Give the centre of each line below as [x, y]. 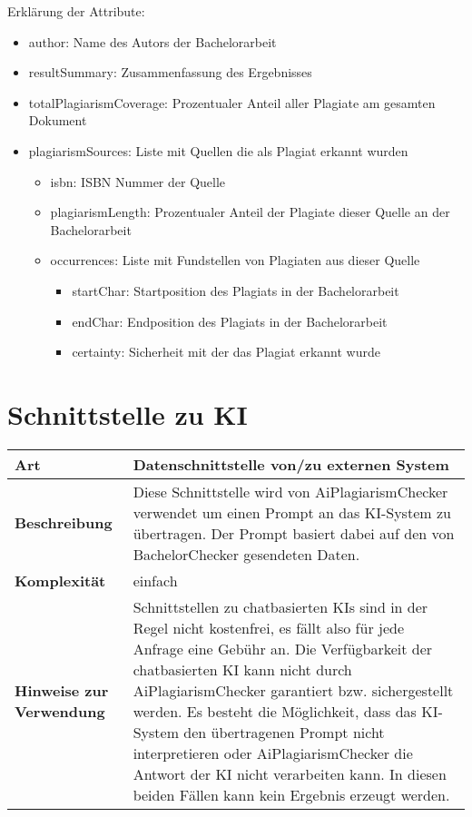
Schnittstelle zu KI [128, 413]
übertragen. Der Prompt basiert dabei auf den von [294, 533]
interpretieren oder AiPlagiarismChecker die [273, 753]
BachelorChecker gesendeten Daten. [246, 554]
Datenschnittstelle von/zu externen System [291, 464]
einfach [155, 580]
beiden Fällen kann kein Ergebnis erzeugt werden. [291, 794]
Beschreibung [64, 523]
